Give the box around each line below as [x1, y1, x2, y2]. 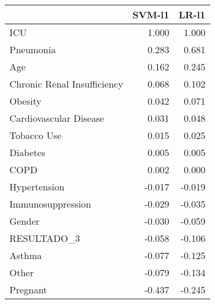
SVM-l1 [132, 8, 170, 21]
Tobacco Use [9, 128, 62, 142]
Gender [9, 214, 40, 228]
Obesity [9, 94, 41, 108]
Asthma [9, 248, 42, 262]
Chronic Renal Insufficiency [9, 77, 123, 90]
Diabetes [9, 145, 45, 159]
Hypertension [9, 180, 65, 193]
